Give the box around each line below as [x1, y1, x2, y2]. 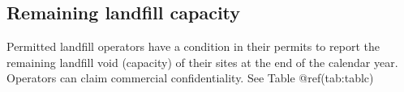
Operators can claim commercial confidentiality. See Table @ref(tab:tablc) [6, 69, 374, 86]
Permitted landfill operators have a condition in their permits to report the [6, 38, 380, 55]
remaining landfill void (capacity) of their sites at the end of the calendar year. [6, 53, 398, 70]
